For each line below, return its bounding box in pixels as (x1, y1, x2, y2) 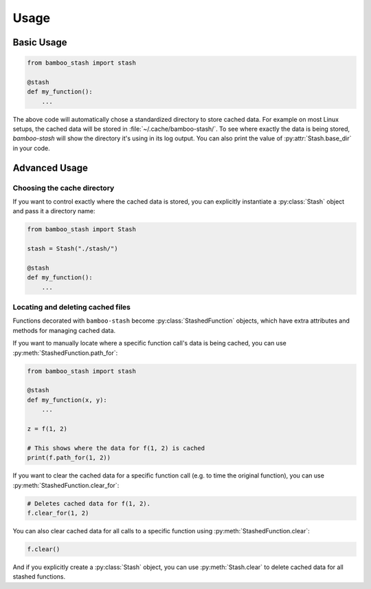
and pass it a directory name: (12, 207, 95, 215)
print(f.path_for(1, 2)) (27, 454, 111, 462)
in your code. (12, 144, 51, 152)
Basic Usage (12, 36, 67, 48)
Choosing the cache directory (12, 183, 115, 193)
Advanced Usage (12, 162, 89, 173)
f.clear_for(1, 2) (27, 509, 89, 517)
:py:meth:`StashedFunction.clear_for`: (12, 481, 120, 489)
